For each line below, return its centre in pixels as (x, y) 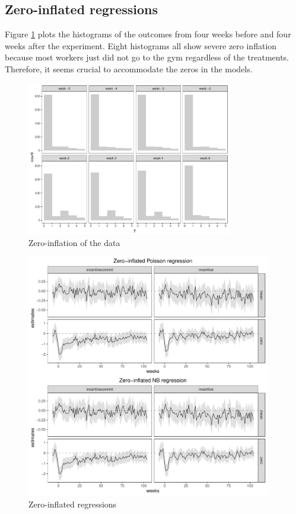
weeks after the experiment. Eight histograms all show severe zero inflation (141, 45)
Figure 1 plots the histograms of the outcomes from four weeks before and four (148, 34)
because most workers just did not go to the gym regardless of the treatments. (147, 57)
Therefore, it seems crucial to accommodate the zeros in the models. (129, 68)
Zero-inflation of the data (74, 242)
